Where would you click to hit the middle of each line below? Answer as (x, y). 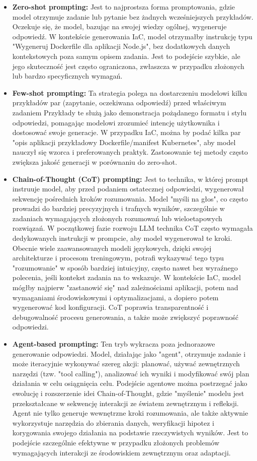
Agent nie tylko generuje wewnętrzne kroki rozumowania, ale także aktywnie (130, 413)
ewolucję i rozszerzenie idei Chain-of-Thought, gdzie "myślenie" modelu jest (128, 393)
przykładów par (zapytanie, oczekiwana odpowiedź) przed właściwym (119, 103)
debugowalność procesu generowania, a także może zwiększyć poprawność (125, 317)
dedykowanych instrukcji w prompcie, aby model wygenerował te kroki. (122, 238)
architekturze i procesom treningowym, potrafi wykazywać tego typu (118, 258)
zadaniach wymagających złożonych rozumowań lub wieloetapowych (117, 218)
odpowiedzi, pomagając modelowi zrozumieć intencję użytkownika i (116, 122)
